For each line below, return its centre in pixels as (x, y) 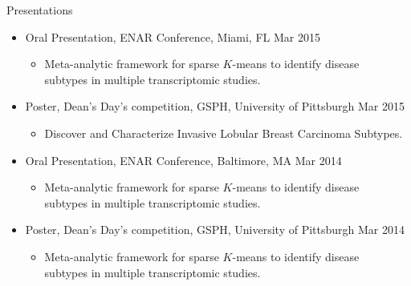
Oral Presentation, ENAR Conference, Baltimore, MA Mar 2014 (183, 160)
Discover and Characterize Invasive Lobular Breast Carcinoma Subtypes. (224, 133)
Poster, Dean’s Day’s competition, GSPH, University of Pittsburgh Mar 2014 (215, 230)
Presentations (40, 10)
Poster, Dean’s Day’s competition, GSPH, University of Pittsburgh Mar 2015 (215, 106)
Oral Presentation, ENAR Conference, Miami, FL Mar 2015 (173, 36)
